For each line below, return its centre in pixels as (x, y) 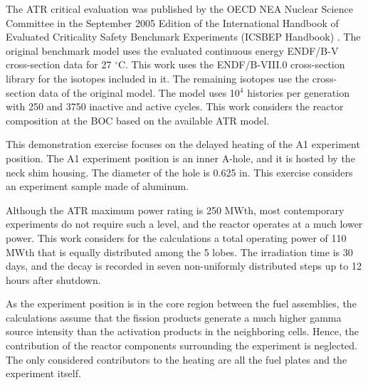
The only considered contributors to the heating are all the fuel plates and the (177, 359)
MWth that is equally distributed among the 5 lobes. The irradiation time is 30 (179, 252)
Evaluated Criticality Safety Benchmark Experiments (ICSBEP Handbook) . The (183, 37)
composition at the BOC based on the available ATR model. (138, 120)
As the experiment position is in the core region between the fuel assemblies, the (181, 304)
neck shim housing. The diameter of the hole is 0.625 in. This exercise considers (179, 172)
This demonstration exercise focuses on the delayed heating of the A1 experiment (183, 144)
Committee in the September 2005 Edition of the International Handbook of (172, 22)
